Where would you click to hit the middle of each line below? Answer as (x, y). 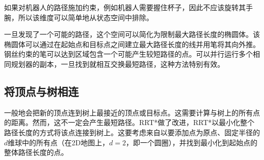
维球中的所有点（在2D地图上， (58, 142)
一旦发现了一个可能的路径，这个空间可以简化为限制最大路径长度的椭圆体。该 (132, 34)
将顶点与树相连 (41, 91)
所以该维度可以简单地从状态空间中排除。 (86, 17)
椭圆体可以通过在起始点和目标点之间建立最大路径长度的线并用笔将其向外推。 (132, 44)
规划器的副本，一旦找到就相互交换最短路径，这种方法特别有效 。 (118, 64)
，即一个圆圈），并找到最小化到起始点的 (191, 142)
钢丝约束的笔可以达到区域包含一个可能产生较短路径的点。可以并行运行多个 (128, 54)
